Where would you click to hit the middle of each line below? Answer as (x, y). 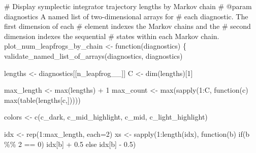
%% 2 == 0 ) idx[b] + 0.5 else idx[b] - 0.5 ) (70, 144)
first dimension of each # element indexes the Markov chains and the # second (127, 26)
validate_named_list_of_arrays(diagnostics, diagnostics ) (93, 55)
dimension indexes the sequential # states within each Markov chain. (112, 36)
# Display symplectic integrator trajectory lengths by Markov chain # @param (128, 6)
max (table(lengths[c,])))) (42, 100)
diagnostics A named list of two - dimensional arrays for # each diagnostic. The (126, 16)
